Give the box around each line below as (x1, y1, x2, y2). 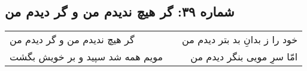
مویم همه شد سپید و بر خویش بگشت (10, 50, 163, 64)
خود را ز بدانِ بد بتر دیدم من (182, 33, 298, 47)
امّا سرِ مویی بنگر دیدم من (190, 50, 298, 64)
